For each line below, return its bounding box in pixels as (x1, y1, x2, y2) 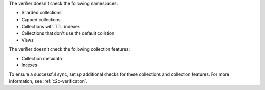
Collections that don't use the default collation (21, 30, 115, 36)
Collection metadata (21, 55, 62, 61)
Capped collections (21, 16, 61, 22)
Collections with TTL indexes (21, 24, 80, 30)
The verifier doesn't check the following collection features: (9, 46, 130, 52)
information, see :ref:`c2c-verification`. (9, 78, 88, 84)
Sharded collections (21, 10, 62, 16)
